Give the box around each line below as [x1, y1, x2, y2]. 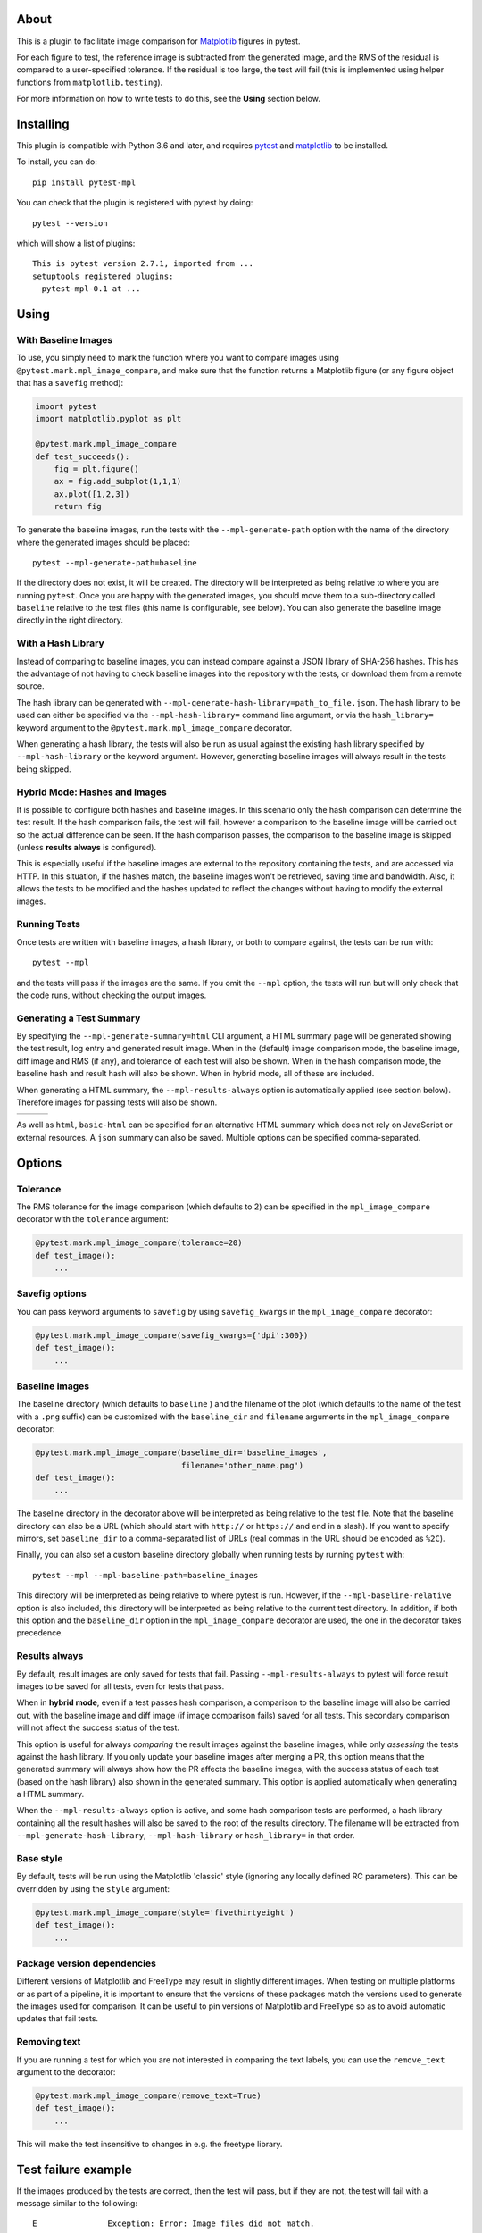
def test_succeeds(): [35, 451, 130, 462]
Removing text [16, 2036, 81, 2048]
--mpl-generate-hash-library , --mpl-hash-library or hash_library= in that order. [16, 1830, 355, 1841]
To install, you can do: [16, 156, 97, 167]
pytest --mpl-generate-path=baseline [32, 557, 198, 567]
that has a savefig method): [16, 378, 124, 389]
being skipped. [16, 764, 71, 774]
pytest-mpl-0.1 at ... [41, 284, 141, 294]
